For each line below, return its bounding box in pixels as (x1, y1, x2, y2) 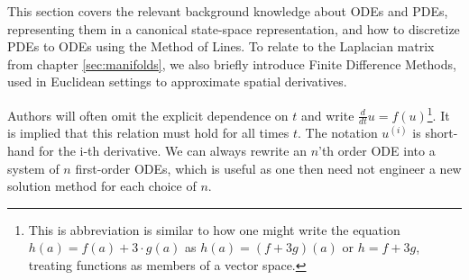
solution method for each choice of (7, 176, 197, 195)
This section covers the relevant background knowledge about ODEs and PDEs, (7, 2, 448, 20)
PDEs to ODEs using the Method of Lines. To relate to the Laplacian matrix (7, 37, 435, 56)
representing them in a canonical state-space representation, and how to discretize (7, 19, 460, 38)
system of (7, 158, 60, 177)
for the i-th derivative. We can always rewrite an (39, 141, 307, 160)
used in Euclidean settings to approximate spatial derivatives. (7, 72, 347, 91)
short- (425, 123, 458, 142)
